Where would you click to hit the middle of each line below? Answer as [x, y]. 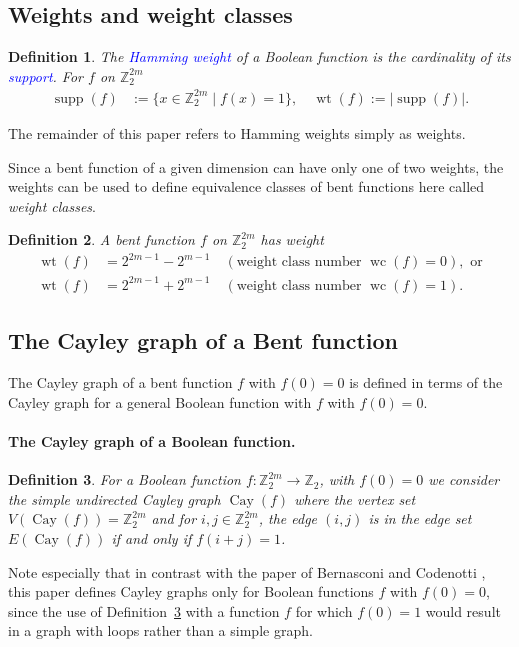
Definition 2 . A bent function [101, 239]
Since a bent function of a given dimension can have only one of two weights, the [256, 166]
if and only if [151, 537]
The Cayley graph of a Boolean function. [152, 440]
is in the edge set [420, 518]
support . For [45, 75]
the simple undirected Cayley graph [114, 498]
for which [324, 610]
